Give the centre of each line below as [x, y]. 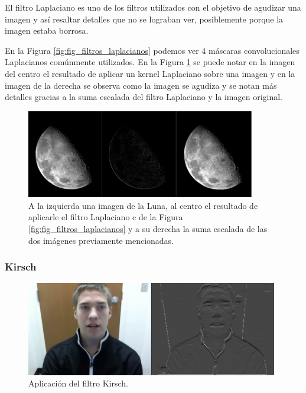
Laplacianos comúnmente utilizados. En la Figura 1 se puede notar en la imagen [150, 62]
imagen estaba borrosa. [47, 30]
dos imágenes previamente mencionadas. [101, 240]
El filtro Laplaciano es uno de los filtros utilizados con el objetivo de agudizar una [153, 7]
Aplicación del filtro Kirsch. [78, 383]
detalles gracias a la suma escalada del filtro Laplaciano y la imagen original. [144, 97]
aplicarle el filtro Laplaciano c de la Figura [106, 217]
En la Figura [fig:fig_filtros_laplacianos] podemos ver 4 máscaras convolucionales [152, 50]
